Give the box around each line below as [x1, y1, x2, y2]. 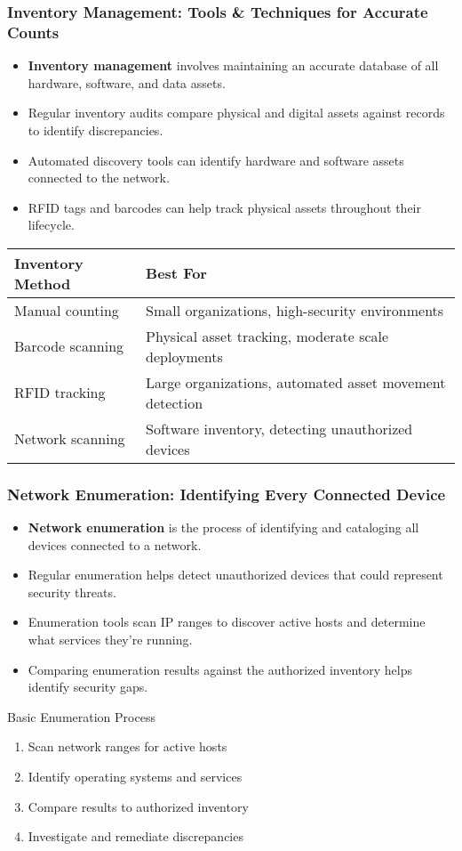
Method [14, 272, 71, 294]
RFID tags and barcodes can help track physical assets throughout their [28, 198, 421, 216]
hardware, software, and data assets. [28, 73, 226, 92]
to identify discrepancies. [28, 120, 163, 139]
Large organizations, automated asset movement [146, 371, 446, 393]
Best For [146, 263, 207, 284]
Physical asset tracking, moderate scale [146, 325, 389, 346]
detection [146, 392, 203, 413]
